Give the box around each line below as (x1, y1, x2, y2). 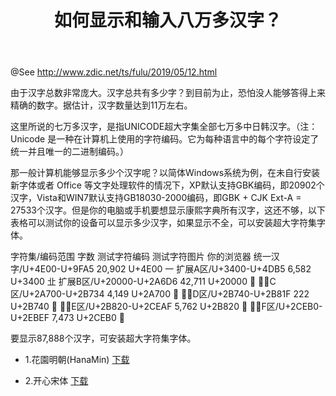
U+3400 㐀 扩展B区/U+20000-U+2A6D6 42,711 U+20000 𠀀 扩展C (10, 276, 277, 288)
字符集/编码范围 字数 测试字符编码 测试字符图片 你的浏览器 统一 (10, 251, 272, 263)
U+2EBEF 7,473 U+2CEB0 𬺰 (10, 312, 125, 324)
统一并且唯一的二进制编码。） (10, 146, 129, 158)
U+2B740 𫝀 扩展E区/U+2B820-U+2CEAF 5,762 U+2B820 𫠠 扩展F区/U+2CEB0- (10, 301, 323, 313)
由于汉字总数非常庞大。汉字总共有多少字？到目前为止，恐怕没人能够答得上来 (10, 87, 326, 99)
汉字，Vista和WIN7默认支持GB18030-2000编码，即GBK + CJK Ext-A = (10, 192, 302, 204)
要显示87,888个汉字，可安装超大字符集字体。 (10, 332, 197, 345)
